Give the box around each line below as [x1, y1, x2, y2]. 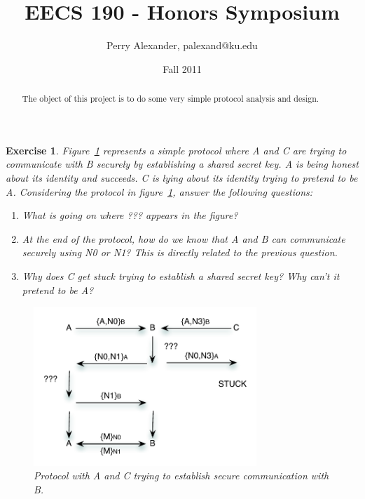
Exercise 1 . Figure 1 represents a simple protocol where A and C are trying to [6, 142, 347, 157]
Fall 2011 [163, 61, 202, 76]
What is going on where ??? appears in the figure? [22, 208, 238, 222]
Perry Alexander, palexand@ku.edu [106, 38, 258, 53]
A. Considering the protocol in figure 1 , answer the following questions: [6, 184, 313, 199]
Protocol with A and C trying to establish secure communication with [34, 468, 329, 483]
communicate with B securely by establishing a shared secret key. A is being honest [6, 157, 359, 171]
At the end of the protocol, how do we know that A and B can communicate [22, 231, 345, 246]
